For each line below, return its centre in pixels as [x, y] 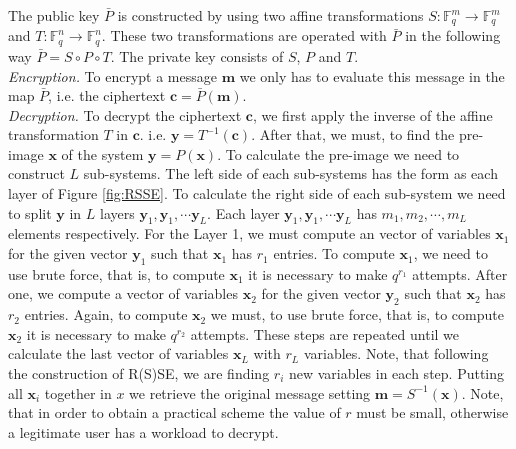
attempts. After [460, 273]
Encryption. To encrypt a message [112, 75]
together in [78, 392]
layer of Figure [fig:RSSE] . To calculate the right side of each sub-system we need [257, 193]
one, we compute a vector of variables [123, 293]
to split [30, 212]
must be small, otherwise [432, 412]
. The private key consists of [197, 55]
